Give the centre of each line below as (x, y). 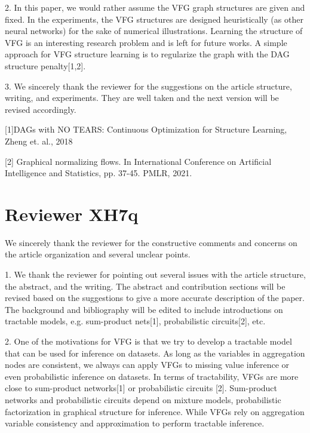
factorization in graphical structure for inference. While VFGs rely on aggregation (155, 411)
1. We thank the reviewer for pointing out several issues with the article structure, (155, 274)
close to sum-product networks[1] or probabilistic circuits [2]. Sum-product (141, 388)
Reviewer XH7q (72, 214)
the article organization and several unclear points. (98, 254)
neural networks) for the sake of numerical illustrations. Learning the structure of (154, 31)
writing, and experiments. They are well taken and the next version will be (142, 98)
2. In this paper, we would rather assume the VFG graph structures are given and (155, 7)
